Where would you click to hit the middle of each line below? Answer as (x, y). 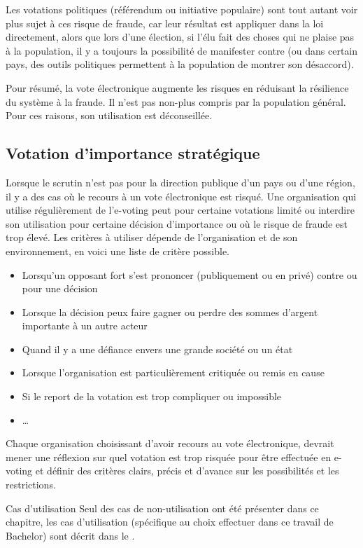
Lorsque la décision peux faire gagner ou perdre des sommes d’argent (170, 311)
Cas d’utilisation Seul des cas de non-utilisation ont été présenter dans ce (162, 508)
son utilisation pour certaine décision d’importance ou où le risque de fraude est (177, 223)
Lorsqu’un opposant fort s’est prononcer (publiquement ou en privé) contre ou (190, 274)
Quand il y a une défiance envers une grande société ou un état (157, 349)
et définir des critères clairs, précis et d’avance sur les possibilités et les (187, 471)
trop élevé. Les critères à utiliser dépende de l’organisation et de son (152, 237)
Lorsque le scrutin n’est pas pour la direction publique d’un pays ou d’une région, (180, 182)
